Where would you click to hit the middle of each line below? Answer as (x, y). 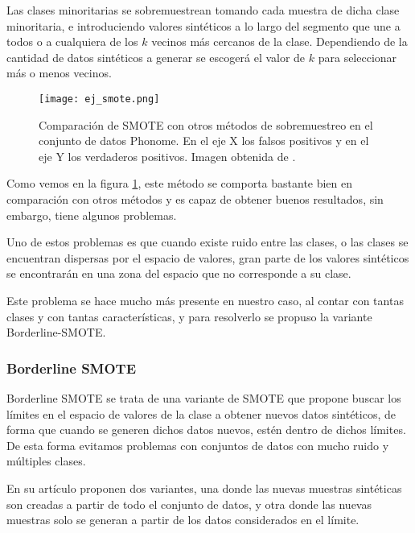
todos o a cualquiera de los (72, 41)
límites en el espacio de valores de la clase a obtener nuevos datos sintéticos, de (201, 413)
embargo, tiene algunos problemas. (92, 215)
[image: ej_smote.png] (99, 99)
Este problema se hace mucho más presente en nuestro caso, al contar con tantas (205, 300)
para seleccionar (357, 57)
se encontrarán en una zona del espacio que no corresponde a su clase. (179, 273)
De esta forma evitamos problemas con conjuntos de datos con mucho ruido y (198, 445)
